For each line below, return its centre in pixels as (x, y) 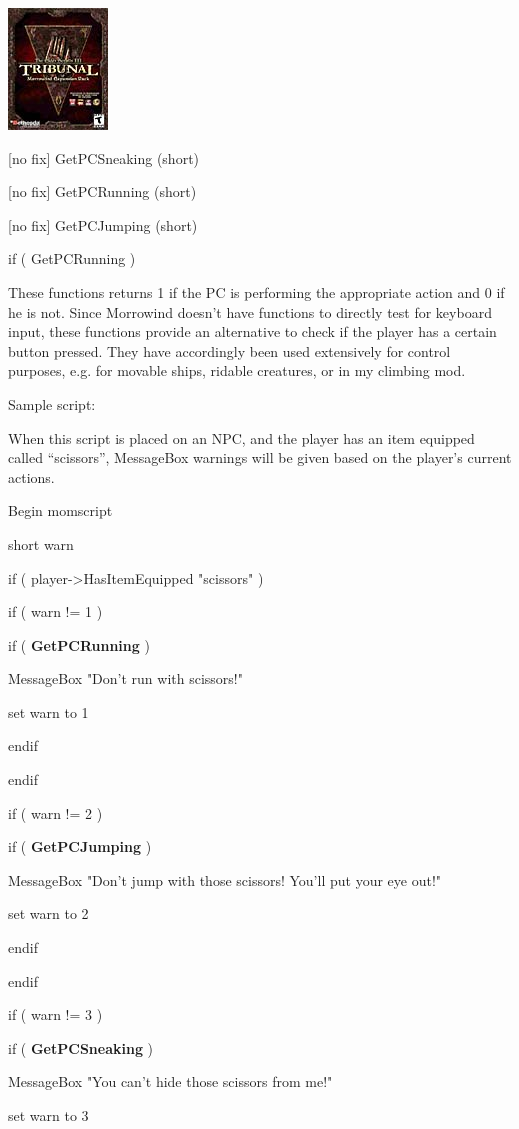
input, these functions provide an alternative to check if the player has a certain (252, 331)
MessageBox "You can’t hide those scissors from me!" (170, 1081)
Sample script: (52, 403)
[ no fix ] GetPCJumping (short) (103, 224)
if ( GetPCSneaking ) (81, 1047)
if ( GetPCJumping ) (80, 846)
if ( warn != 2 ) (55, 812)
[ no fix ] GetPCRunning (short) (102, 191)
